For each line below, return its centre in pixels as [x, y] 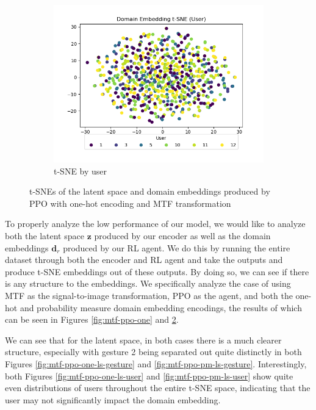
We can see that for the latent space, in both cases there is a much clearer [143, 340]
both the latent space [45, 235]
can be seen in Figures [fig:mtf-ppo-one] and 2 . [92, 319]
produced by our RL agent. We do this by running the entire [177, 247]
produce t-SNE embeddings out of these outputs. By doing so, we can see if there [157, 271]
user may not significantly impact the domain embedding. [113, 399]
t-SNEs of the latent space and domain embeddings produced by [150, 191]
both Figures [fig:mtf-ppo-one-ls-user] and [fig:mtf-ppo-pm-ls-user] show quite [149, 376]
